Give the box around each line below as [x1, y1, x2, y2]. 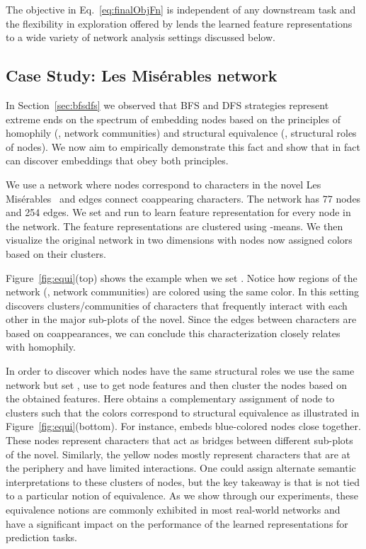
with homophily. [6, 339, 76, 354]
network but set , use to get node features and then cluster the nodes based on [6, 377, 347, 392]
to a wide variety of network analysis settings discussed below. [6, 30, 275, 45]
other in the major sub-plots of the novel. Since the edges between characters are [6, 312, 357, 327]
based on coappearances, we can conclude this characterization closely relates [6, 325, 341, 340]
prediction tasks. [6, 530, 77, 545]
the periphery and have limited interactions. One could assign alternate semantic [6, 460, 356, 475]
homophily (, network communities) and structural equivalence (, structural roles [6, 125, 357, 140]
